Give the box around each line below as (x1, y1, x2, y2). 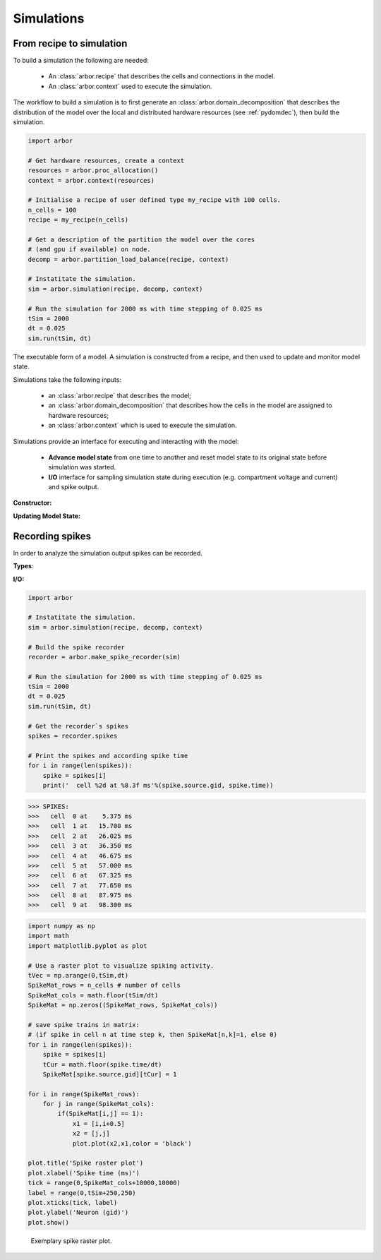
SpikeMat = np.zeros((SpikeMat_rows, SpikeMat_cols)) (28, 1001, 218, 1009)
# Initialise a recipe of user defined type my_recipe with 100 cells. (28, 196, 282, 204)
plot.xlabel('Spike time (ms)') (28, 1169, 140, 1177)
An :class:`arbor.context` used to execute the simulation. (48, 82, 212, 90)
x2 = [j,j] (72, 1129, 111, 1138)
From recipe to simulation (13, 37, 128, 49)
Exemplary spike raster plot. (30, 1236, 112, 1245)
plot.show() (28, 1218, 70, 1226)
